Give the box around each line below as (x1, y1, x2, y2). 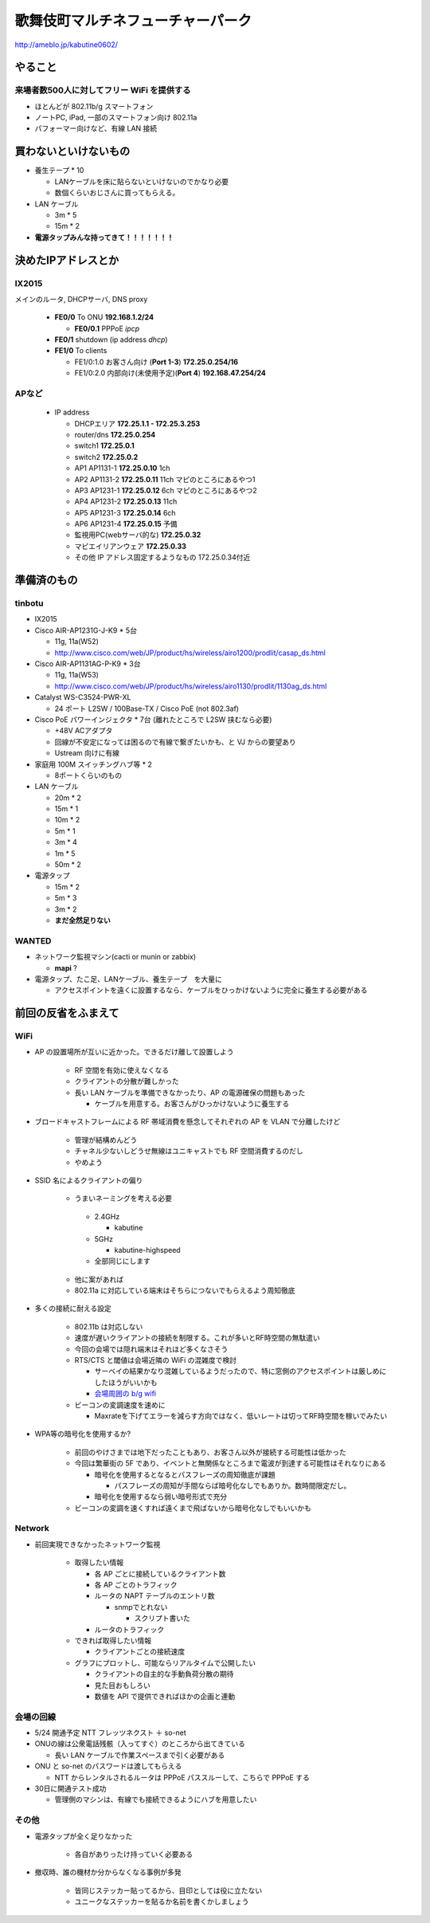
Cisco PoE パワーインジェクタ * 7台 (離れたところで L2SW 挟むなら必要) (34, 714, 272, 724)
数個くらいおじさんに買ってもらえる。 (54, 188, 180, 198)
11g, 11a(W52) (54, 637, 100, 646)
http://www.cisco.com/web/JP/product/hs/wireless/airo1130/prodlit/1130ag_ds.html (54, 681, 327, 691)
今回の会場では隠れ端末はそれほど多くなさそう (74, 1344, 229, 1354)
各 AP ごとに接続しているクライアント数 (94, 1568, 226, 1578)
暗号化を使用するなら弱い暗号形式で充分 (94, 1492, 227, 1501)
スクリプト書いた (134, 1614, 190, 1623)
